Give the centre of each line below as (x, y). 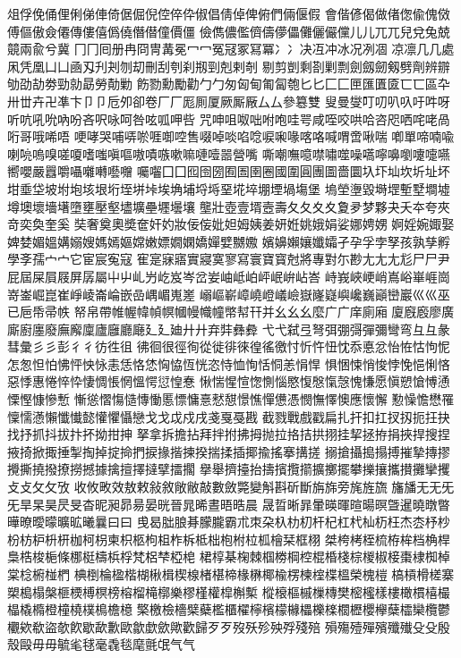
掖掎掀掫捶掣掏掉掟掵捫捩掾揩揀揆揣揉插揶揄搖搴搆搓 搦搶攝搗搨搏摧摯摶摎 (229, 451)
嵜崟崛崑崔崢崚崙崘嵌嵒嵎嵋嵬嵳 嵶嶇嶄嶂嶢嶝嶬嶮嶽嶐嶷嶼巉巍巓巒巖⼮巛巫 (229, 294)
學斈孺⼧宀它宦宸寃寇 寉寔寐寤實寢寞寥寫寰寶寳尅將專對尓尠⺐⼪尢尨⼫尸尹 (229, 259)
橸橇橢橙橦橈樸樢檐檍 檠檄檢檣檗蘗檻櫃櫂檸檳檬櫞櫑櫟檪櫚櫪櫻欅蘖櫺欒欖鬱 (229, 609)
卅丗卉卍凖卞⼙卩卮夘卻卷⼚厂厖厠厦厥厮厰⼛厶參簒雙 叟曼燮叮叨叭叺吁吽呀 (229, 101)
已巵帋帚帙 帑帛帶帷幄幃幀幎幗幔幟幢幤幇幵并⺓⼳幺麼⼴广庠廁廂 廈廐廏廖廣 (231, 312)
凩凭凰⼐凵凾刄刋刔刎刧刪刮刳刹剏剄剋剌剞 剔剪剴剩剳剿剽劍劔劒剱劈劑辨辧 (229, 66)
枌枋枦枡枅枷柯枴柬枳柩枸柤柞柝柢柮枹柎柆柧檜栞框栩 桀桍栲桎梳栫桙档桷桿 (229, 539)
